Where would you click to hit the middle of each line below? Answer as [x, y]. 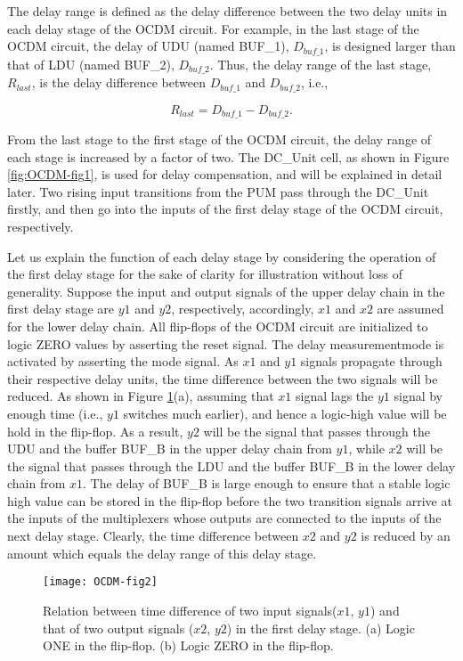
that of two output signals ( [118, 628]
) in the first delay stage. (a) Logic [321, 628]
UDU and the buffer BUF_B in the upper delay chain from [170, 449]
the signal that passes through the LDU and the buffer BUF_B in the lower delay [231, 465]
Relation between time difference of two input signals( [190, 610]
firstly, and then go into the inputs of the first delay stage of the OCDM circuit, [225, 209]
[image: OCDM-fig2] [100, 582]
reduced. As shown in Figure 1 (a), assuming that [141, 396]
